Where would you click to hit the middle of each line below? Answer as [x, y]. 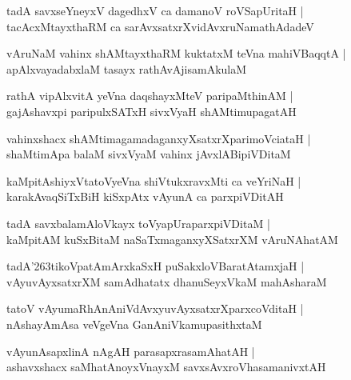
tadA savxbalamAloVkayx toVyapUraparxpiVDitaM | [138, 223]
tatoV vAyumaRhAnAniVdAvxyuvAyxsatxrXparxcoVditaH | [155, 308]
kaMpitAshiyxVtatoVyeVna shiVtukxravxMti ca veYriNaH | [154, 180]
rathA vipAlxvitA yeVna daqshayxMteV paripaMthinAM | [150, 96]
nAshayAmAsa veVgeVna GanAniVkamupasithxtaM [134, 324]
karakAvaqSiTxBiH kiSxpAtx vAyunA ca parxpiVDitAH [145, 196]
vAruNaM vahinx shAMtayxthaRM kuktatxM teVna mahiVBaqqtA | [176, 53]
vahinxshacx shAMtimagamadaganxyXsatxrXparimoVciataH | [159, 138]
